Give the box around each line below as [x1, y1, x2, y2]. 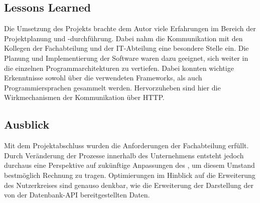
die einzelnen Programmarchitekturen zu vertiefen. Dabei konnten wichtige [4, 62, 234, 73]
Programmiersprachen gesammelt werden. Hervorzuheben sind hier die [4, 82, 221, 92]
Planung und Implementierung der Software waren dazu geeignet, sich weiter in [4, 52, 248, 63]
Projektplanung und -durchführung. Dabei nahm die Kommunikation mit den [4, 33, 243, 43]
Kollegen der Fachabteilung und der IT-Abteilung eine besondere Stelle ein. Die [4, 43, 249, 53]
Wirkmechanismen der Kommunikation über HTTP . [4, 92, 165, 103]
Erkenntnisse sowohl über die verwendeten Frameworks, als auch [4, 72, 202, 83]
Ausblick [4, 117, 50, 132]
